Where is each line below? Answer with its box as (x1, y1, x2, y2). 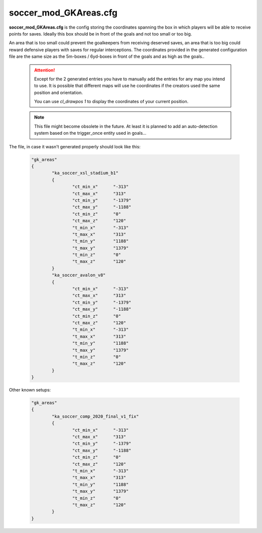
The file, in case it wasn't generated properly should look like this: (9, 143, 141, 149)
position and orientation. (34, 89, 83, 95)
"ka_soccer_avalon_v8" (51, 272, 106, 278)
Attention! (34, 67, 55, 73)
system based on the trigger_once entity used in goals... (34, 130, 147, 136)
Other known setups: (9, 387, 51, 393)
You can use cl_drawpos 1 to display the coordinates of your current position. (34, 99, 189, 105)
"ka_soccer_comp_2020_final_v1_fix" (51, 413, 139, 419)
